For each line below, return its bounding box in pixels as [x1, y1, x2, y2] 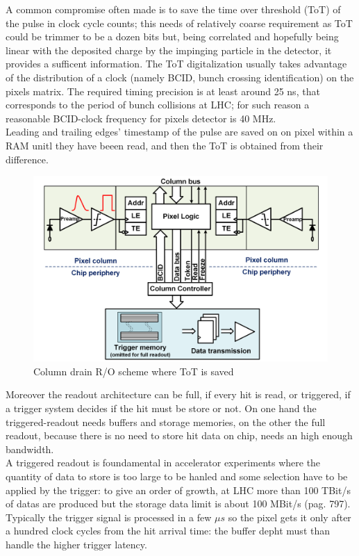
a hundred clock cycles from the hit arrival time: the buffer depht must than [6, 523, 331, 538]
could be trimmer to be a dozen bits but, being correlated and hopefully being [6, 29, 339, 44]
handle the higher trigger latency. [6, 537, 147, 551]
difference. [6, 152, 49, 166]
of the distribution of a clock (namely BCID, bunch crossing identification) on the [6, 69, 354, 84]
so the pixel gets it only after [228, 509, 351, 524]
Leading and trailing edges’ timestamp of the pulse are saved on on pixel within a [6, 124, 353, 139]
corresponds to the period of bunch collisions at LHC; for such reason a [6, 97, 310, 112]
